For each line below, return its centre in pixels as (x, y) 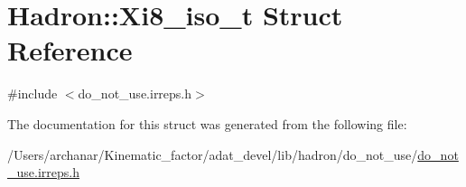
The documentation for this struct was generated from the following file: (207, 123)
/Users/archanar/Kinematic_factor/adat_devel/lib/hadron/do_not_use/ (213, 154)
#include (33, 93)
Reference (70, 50)
